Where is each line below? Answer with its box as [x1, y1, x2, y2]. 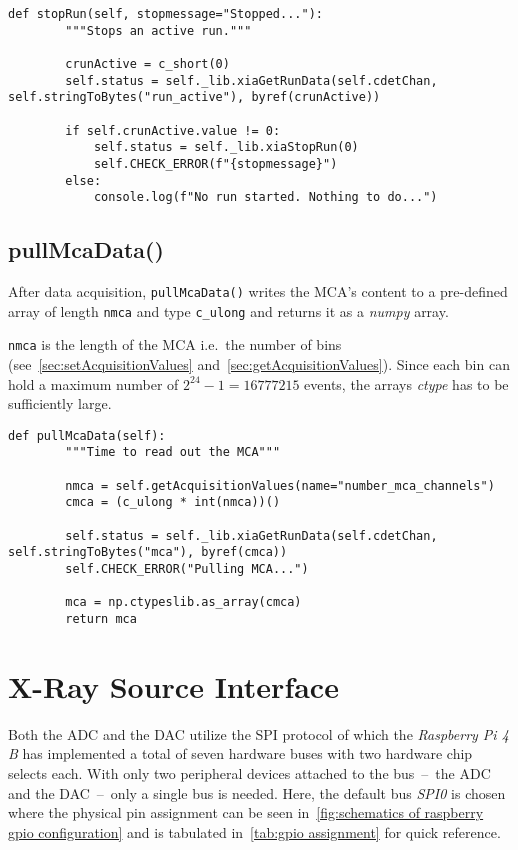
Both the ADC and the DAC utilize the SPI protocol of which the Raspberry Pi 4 [8, 723, 509, 744]
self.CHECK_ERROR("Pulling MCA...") [65, 562, 309, 577]
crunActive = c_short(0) [65, 56, 230, 71]
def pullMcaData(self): [8, 428, 166, 443]
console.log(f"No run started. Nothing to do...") [93, 190, 438, 205]
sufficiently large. [8, 393, 112, 414]
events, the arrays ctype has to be [304, 373, 509, 394]
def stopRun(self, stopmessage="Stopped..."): [8, 7, 323, 21]
